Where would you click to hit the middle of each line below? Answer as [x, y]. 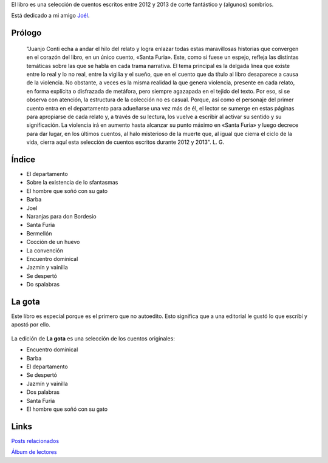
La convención [45, 250]
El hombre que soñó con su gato [67, 409]
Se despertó [42, 375]
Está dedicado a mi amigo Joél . [50, 16]
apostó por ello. [31, 325]
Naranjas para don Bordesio [61, 216]
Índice [23, 159]
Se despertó [42, 275]
